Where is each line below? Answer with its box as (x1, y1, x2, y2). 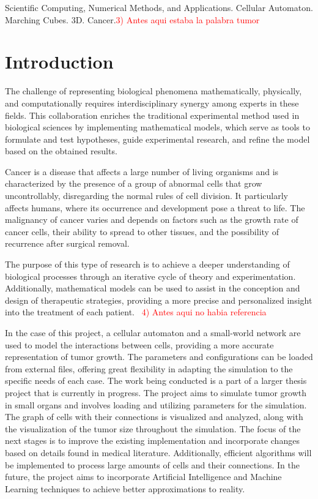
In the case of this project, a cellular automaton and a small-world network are (5, 326, 301, 339)
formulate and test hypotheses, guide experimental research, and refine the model (5, 132, 310, 145)
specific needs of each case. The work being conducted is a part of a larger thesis (5, 374, 307, 387)
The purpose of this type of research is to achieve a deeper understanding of (5, 258, 290, 271)
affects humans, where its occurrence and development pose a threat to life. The (5, 201, 305, 214)
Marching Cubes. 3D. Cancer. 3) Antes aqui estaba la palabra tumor (5, 13, 260, 26)
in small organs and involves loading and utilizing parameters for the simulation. (5, 398, 307, 411)
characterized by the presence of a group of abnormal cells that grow (5, 177, 262, 190)
